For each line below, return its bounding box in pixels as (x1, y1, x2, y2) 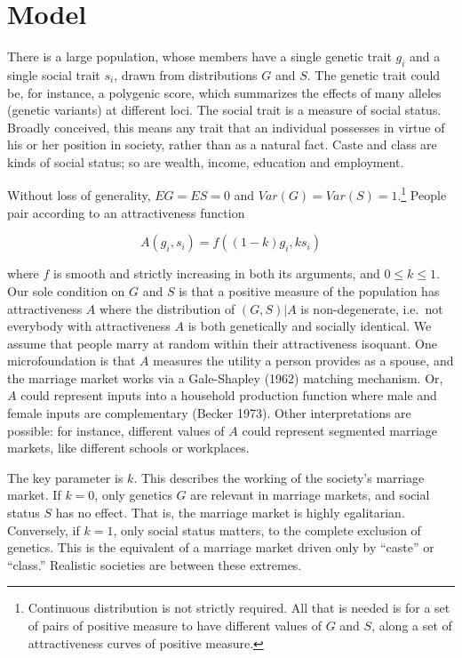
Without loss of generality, (7, 186, 151, 205)
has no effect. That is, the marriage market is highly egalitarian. (55, 503, 405, 522)
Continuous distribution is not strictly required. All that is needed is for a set (28, 598, 450, 617)
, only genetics (94, 485, 172, 504)
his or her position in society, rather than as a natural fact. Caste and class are (7, 135, 437, 154)
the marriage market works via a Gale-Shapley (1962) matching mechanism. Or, (7, 368, 443, 387)
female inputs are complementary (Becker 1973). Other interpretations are (7, 404, 411, 422)
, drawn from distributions (114, 65, 258, 84)
